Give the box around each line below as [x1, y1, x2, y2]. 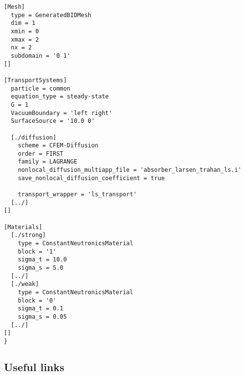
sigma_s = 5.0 [18, 264, 63, 271]
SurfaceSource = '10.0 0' [11, 117, 95, 125]
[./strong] [11, 232, 46, 239]
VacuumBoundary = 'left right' [11, 109, 112, 117]
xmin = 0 [11, 27, 39, 35]
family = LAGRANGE [18, 158, 78, 165]
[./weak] [11, 281, 39, 288]
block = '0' [18, 297, 57, 304]
